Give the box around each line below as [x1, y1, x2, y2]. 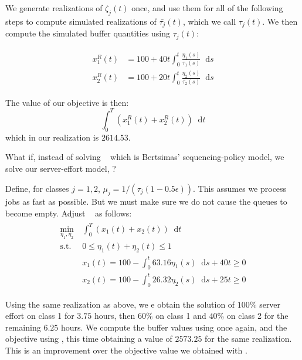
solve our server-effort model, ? [5, 162, 116, 174]
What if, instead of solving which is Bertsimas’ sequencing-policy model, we [5, 151, 284, 163]
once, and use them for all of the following [131, 2, 283, 14]
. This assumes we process [193, 182, 287, 194]
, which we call [182, 15, 236, 27]
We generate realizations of [5, 2, 103, 14]
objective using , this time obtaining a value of [5, 332, 172, 345]
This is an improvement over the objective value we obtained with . [5, 344, 247, 356]
